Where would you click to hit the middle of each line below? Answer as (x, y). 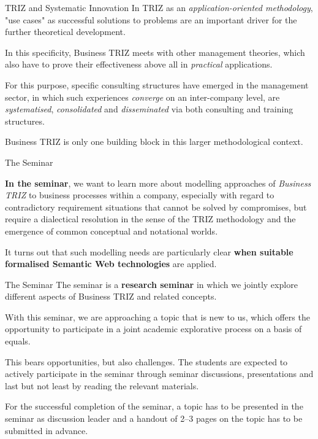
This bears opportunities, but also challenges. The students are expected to (146, 361)
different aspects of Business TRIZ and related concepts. (111, 296)
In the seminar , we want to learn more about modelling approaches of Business (158, 183)
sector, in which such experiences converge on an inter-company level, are (142, 97)
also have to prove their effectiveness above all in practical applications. (139, 64)
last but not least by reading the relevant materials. (102, 385)
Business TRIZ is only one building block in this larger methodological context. (154, 142)
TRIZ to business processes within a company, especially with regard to (140, 195)
